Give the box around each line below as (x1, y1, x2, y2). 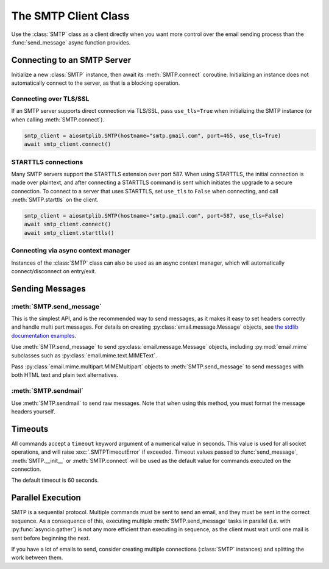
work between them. (11, 554, 63, 561)
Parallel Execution (11, 493, 82, 503)
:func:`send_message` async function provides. (11, 38, 131, 46)
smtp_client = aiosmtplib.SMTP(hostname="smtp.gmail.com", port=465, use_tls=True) (24, 132, 281, 139)
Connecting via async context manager (11, 246, 131, 255)
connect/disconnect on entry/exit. (11, 267, 97, 274)
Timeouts (11, 424, 49, 434)
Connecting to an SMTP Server (11, 55, 132, 65)
